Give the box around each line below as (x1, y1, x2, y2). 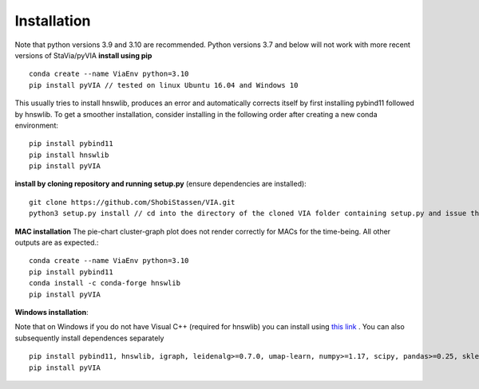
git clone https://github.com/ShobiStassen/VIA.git (29, 198, 236, 206)
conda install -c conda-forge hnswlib (29, 279, 181, 288)
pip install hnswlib (29, 150, 109, 159)
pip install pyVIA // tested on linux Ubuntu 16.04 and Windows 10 (29, 81, 299, 89)
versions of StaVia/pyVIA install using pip (14, 50, 152, 60)
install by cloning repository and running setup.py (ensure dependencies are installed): (14, 179, 307, 189)
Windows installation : (14, 307, 89, 316)
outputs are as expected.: (14, 238, 99, 247)
